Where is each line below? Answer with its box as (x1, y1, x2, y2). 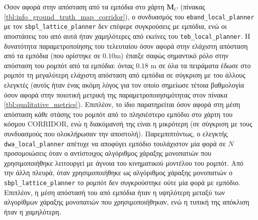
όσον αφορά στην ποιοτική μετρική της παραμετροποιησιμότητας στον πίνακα (4, 89, 228, 100)
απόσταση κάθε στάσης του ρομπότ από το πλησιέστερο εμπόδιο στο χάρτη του (4, 109, 233, 119)
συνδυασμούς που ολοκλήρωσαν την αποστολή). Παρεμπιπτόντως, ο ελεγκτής (4, 128, 228, 138)
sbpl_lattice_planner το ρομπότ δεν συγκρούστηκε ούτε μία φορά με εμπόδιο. (4, 177, 241, 187)
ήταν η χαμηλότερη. (4, 206, 61, 217)
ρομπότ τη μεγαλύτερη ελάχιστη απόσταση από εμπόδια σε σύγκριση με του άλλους (4, 70, 246, 80)
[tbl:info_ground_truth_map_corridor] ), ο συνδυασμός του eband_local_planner (4, 11, 255, 21)
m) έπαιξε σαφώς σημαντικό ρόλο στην (115, 50, 229, 61)
